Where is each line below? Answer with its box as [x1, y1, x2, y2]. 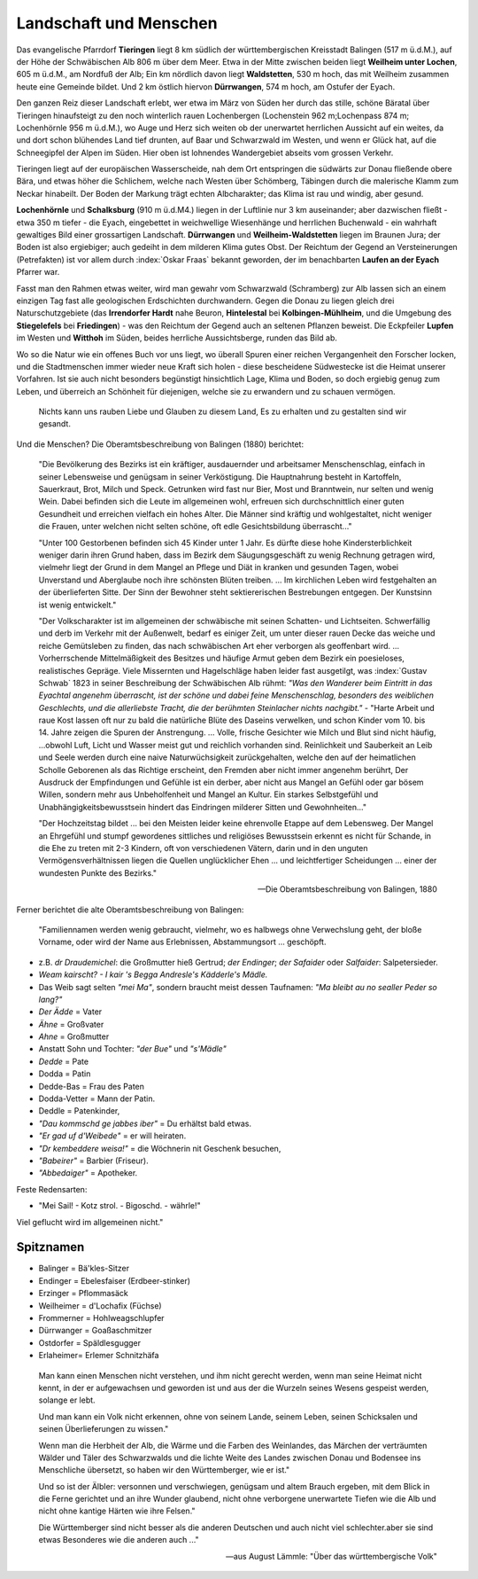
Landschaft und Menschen [16, 13, 218, 33]
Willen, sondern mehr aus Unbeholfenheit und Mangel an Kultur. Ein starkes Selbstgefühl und [38, 789, 379, 800]
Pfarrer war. [16, 267, 60, 277]
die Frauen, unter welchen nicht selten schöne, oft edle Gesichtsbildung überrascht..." [38, 521, 353, 532]
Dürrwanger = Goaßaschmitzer [38, 1325, 152, 1336]
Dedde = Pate [38, 1056, 89, 1067]
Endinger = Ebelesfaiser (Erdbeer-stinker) [38, 1275, 190, 1286]
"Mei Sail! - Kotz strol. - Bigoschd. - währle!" [38, 1200, 201, 1211]
